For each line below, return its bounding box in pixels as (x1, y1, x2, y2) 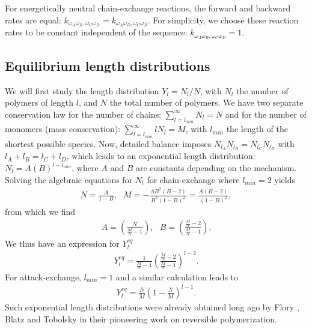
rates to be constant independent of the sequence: (5, 26, 188, 38)
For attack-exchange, (5, 270, 82, 283)
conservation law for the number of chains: (5, 107, 162, 120)
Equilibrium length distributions (5, 56, 210, 74)
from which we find (5, 205, 76, 218)
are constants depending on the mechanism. (135, 161, 297, 174)
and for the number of (225, 107, 307, 120)
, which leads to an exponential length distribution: (66, 149, 255, 162)
